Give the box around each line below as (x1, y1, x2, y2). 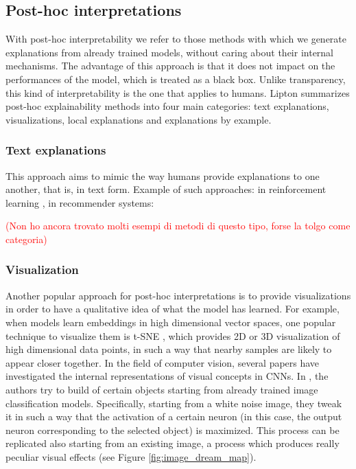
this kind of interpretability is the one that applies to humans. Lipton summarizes (5, 85, 350, 100)
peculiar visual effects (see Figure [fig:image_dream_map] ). (5, 449, 257, 464)
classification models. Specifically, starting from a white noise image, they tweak (5, 396, 342, 410)
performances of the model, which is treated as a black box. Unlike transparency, (5, 71, 346, 86)
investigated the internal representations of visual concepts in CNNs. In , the (5, 369, 329, 383)
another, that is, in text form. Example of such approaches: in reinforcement (5, 182, 327, 196)
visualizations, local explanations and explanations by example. (5, 112, 272, 126)
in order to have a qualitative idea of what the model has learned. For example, (5, 301, 340, 316)
